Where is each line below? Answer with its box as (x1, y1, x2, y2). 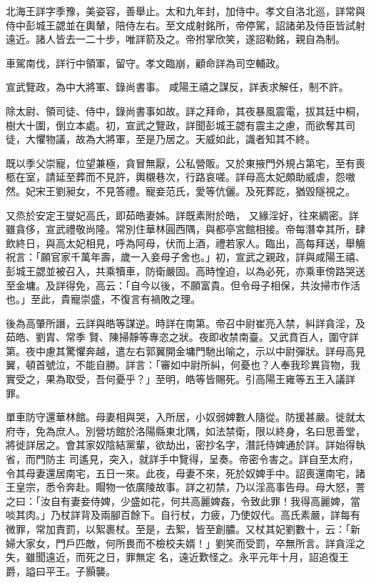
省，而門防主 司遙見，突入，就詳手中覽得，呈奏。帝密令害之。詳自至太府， (6, 452, 359, 467)
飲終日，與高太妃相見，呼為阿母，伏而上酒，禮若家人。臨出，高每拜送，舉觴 (6, 235, 365, 250)
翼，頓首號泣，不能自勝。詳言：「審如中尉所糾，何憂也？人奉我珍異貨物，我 (6, 357, 360, 372)
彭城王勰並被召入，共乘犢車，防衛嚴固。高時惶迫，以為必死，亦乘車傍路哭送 (6, 263, 365, 278)
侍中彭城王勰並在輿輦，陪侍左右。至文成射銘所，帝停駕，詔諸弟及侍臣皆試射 (6, 17, 365, 32)
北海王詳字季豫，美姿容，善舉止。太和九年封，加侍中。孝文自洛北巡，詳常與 (6, 4, 365, 18)
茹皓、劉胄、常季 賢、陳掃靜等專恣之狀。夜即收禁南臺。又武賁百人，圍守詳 (6, 329, 359, 344)
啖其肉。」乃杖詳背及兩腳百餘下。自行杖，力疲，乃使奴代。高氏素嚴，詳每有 (6, 507, 360, 522)
